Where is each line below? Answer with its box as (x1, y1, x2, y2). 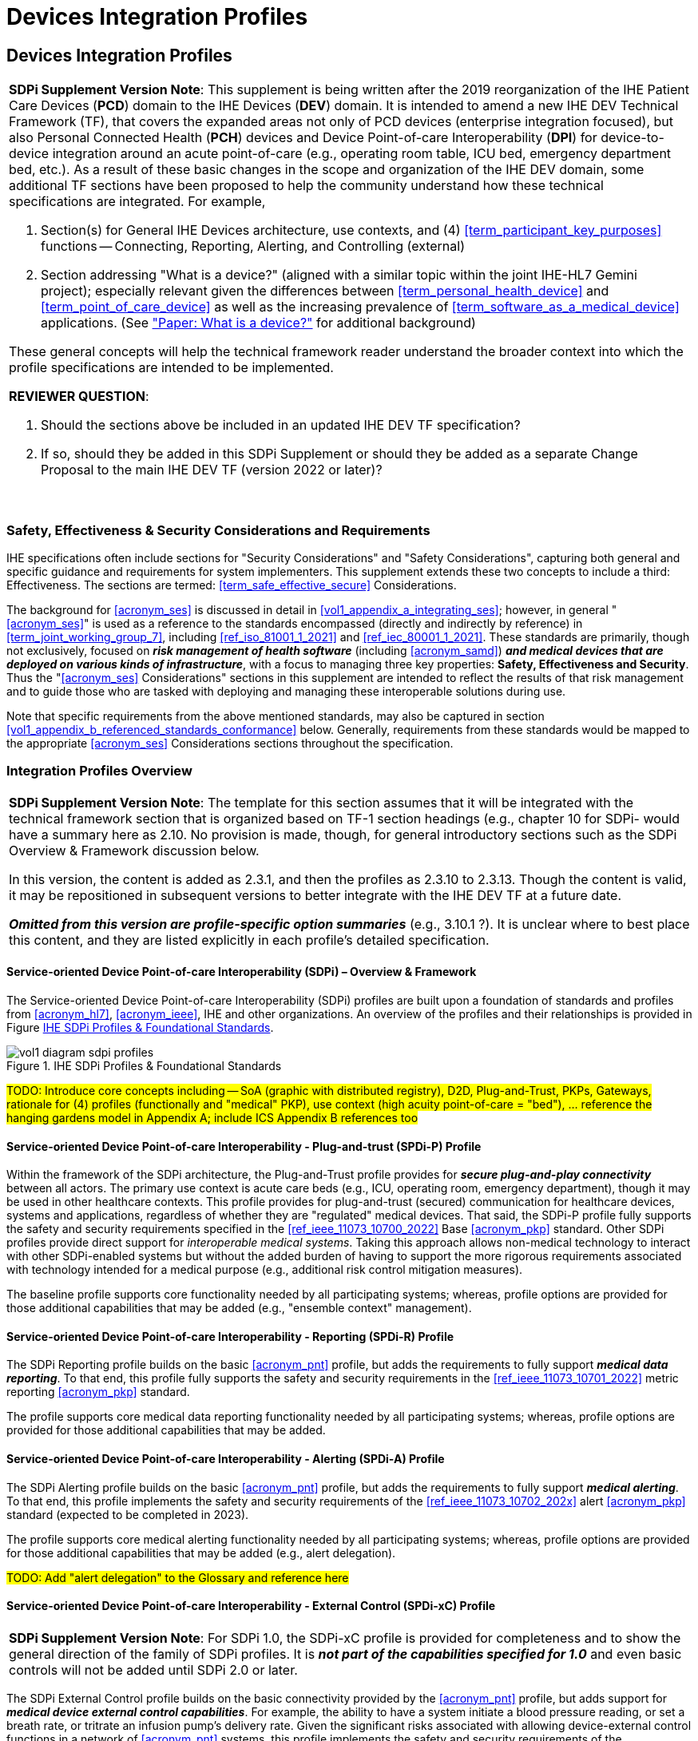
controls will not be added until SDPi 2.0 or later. (9, 1661, 298, 1678)
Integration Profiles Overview (6, 763, 192, 779)
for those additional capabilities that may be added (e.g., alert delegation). (6, 1545, 396, 1560)
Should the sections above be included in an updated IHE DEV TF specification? (41, 417, 521, 434)
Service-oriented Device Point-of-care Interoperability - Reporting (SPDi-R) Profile (6, 1329, 454, 1343)
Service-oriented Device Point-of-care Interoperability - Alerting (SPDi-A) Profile (6, 1451, 445, 1465)
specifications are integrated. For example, (9, 193, 266, 210)
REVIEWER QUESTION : (9, 388, 149, 405)
